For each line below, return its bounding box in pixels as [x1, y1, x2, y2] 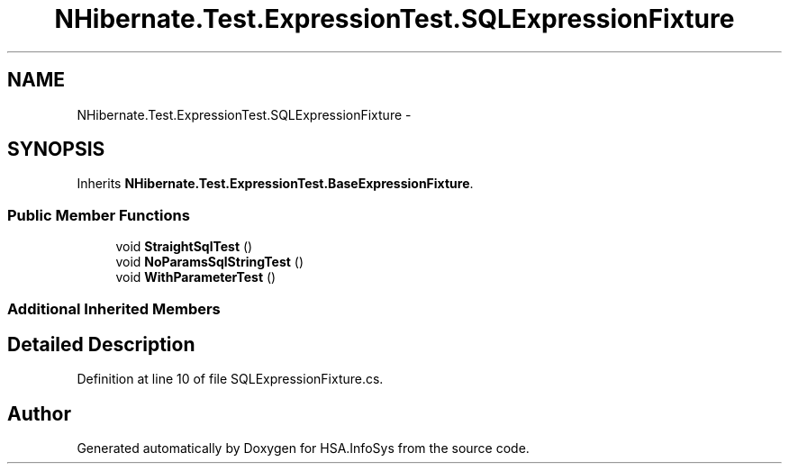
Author [7, 402, 71, 425]
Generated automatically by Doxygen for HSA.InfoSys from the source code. [77, 440, 530, 457]
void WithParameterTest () [115, 269, 277, 285]
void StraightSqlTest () [115, 239, 253, 255]
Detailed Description [7, 332, 195, 356]
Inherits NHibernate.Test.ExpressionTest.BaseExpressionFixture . [77, 176, 474, 192]
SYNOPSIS [7, 138, 105, 161]
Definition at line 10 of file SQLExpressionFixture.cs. [77, 371, 384, 387]
